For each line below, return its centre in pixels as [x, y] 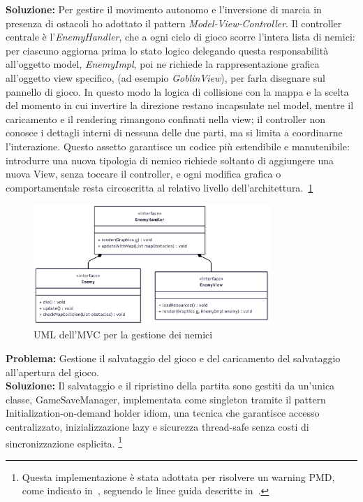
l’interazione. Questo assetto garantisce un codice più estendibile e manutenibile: [178, 146]
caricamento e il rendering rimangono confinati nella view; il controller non [165, 119]
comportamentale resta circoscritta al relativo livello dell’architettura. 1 [160, 187]
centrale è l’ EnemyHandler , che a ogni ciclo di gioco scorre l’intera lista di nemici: [180, 37]
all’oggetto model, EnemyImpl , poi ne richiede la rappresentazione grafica [163, 64]
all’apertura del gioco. [52, 372]
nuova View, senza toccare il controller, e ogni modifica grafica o [143, 174]
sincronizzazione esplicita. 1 [64, 442]
